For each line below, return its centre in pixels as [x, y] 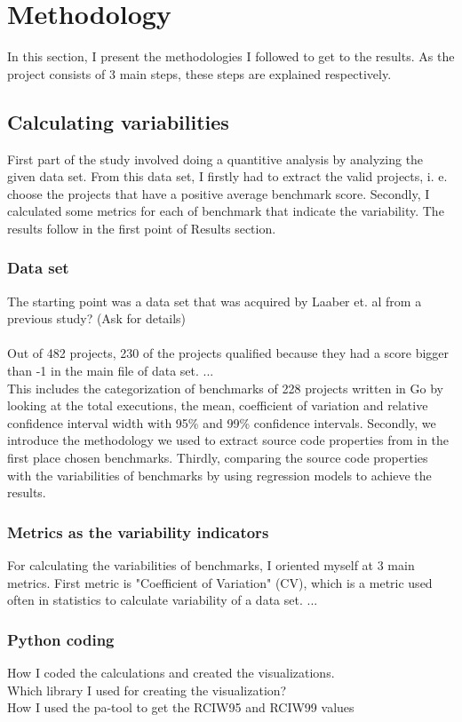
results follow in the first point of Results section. [142, 228]
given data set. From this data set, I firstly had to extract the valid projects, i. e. [227, 176]
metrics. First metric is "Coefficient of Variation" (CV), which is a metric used [220, 582]
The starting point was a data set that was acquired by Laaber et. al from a [215, 301]
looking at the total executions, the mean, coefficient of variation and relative [218, 405]
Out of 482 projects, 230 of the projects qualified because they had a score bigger [228, 353]
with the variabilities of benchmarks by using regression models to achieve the [219, 475]
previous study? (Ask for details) [97, 318]
